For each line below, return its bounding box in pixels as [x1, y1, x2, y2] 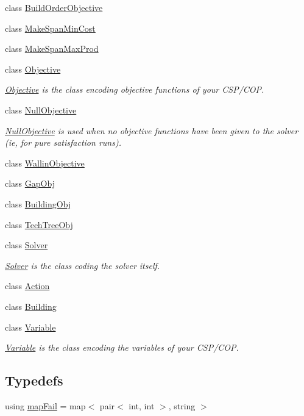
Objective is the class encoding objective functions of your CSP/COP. [5, 83, 264, 96]
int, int [129, 399, 155, 412]
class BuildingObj [5, 197, 71, 210]
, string [168, 399, 196, 412]
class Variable [5, 320, 56, 333]
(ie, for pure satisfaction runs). [5, 136, 121, 149]
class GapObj [5, 177, 55, 190]
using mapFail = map [5, 399, 86, 412]
